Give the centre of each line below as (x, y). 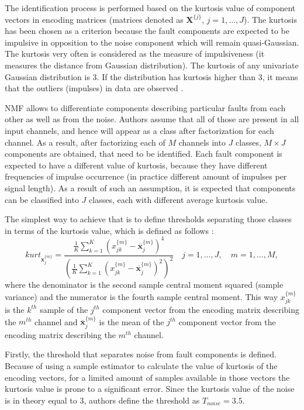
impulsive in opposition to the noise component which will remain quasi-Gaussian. (152, 42)
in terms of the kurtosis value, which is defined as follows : (109, 230)
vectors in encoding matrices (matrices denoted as (94, 19)
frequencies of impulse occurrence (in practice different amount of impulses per (146, 176)
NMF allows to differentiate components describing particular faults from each (145, 107)
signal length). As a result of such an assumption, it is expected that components (150, 187)
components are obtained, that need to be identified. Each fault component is (144, 154)
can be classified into (42, 199)
